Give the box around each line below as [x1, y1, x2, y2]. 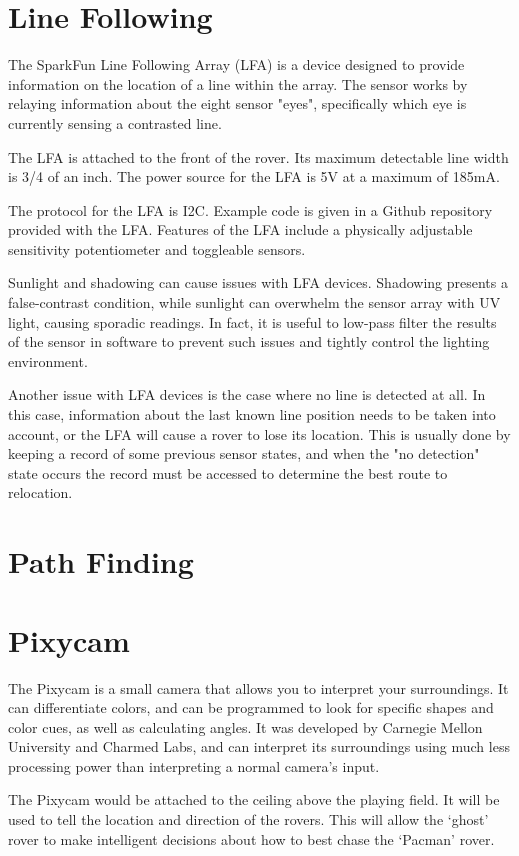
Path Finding [8, 541, 194, 582]
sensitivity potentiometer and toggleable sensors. [8, 238, 306, 259]
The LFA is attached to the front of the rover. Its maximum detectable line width [8, 146, 509, 167]
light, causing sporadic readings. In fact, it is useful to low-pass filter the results [8, 311, 497, 332]
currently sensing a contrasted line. [8, 112, 222, 133]
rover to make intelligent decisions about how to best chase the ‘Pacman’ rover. [8, 828, 495, 849]
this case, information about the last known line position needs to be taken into [8, 404, 496, 425]
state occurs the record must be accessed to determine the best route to [8, 462, 448, 483]
